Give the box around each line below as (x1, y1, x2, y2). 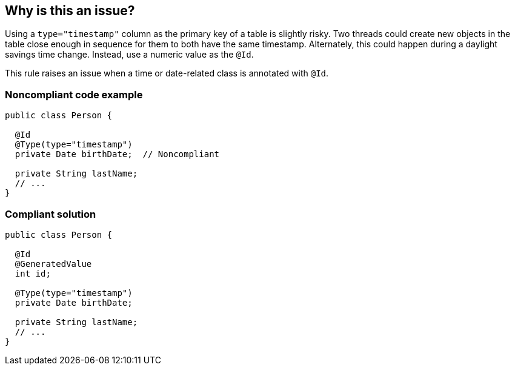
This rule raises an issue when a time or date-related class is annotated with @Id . (5, 68, 329, 79)
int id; (15, 268, 51, 278)
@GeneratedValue (15, 258, 92, 269)
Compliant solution (5, 207, 96, 220)
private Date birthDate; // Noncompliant (15, 149, 220, 160)
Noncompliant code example (5, 88, 143, 101)
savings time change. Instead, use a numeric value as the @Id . (5, 49, 254, 60)
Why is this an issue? (5, 3, 135, 18)
